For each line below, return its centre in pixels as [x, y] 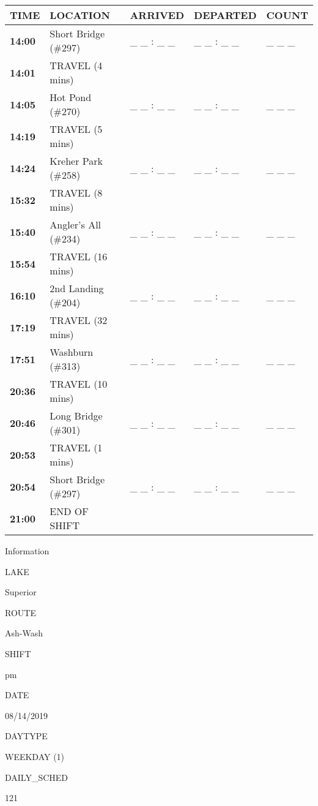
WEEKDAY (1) [35, 756]
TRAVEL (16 [79, 256]
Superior [21, 592]
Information [27, 551]
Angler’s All [76, 224]
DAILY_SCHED [37, 777]
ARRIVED [157, 15]
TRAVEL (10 [79, 384]
